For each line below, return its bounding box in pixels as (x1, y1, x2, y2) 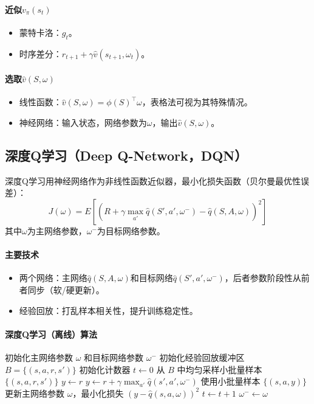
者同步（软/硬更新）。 (19, 283, 104, 296)
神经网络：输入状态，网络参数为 (19, 116, 147, 128)
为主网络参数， (27, 224, 87, 237)
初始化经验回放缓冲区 (159, 350, 245, 363)
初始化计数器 (79, 363, 131, 375)
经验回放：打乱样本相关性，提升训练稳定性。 (19, 304, 198, 316)
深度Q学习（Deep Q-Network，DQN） (5, 145, 248, 164)
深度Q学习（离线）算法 (5, 327, 98, 340)
